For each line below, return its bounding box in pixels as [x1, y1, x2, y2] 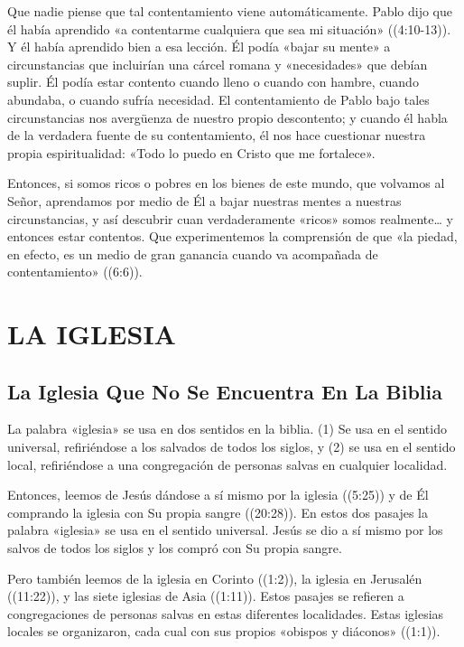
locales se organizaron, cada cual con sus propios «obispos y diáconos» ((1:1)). [7, 622, 441, 641]
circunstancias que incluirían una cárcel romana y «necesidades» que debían [7, 54, 428, 73]
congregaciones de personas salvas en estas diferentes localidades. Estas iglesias [7, 604, 444, 623]
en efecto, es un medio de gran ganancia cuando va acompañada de [7, 244, 378, 263]
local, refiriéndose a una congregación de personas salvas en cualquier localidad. [7, 455, 448, 474]
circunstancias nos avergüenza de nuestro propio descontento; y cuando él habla [7, 108, 448, 127]
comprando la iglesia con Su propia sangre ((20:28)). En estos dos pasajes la [7, 502, 428, 521]
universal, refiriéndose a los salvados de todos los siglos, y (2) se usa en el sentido [7, 437, 456, 456]
